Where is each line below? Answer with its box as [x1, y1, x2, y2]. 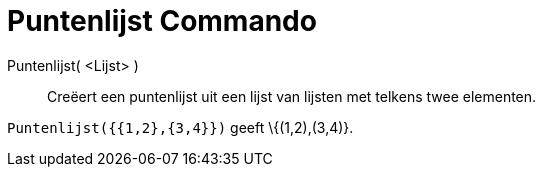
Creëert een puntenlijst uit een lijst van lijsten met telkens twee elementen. [47, 87, 537, 105]
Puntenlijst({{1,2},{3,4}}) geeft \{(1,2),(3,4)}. [7, 118, 354, 136]
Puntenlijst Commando [7, 4, 317, 38]
